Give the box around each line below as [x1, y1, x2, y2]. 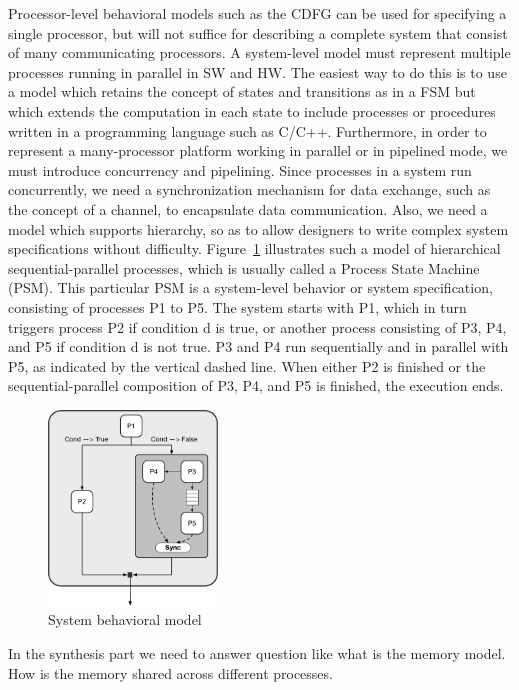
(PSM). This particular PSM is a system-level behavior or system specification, [8, 277, 493, 298]
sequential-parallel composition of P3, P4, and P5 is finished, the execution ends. [8, 375, 504, 396]
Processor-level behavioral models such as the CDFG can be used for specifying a [8, 3, 507, 23]
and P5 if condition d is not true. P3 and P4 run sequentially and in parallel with [8, 336, 509, 357]
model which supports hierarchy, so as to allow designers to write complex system [8, 218, 509, 239]
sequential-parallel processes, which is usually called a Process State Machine [8, 257, 480, 278]
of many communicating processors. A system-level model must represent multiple [8, 42, 511, 63]
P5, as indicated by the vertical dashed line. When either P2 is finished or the [8, 355, 486, 376]
